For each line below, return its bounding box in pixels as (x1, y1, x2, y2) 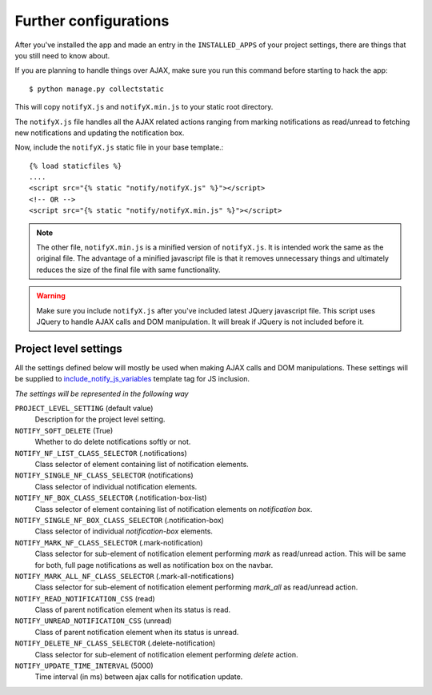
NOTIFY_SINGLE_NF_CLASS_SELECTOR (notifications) (14, 470, 194, 480)
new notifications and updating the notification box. (14, 128, 185, 138)
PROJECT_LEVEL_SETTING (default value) (14, 404, 154, 413)
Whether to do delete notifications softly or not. (34, 437, 191, 447)
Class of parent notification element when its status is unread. (34, 627, 239, 637)
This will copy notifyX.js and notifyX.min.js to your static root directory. (14, 102, 274, 112)
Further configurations (14, 12, 170, 30)
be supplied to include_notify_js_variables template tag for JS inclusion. (14, 374, 250, 384)
